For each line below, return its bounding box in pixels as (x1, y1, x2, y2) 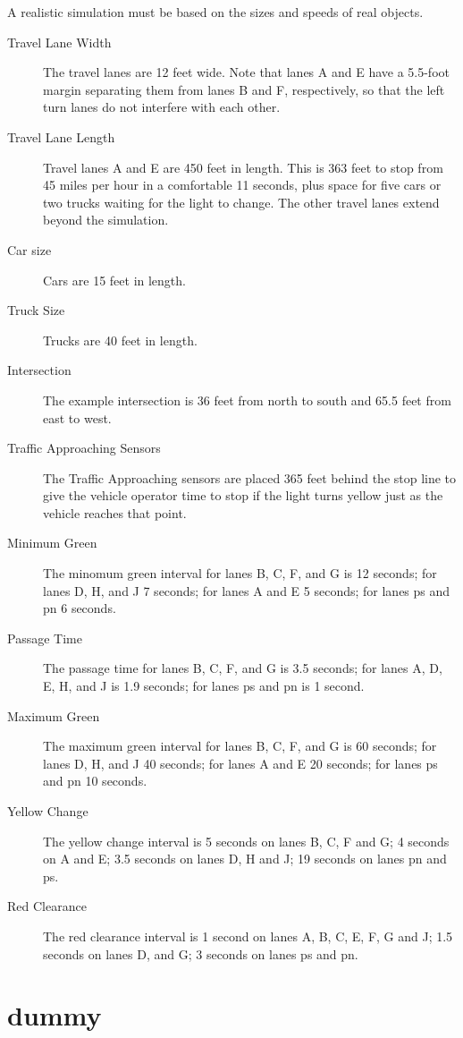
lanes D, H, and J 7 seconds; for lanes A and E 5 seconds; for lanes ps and (43, 581, 450, 600)
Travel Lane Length (7, 127, 115, 146)
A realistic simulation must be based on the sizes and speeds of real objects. (7, 3, 424, 21)
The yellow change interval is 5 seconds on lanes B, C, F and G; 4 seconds (43, 831, 450, 850)
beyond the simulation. (43, 210, 169, 229)
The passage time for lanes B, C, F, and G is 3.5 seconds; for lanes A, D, (43, 659, 442, 677)
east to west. (43, 408, 112, 427)
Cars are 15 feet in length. (43, 270, 186, 289)
